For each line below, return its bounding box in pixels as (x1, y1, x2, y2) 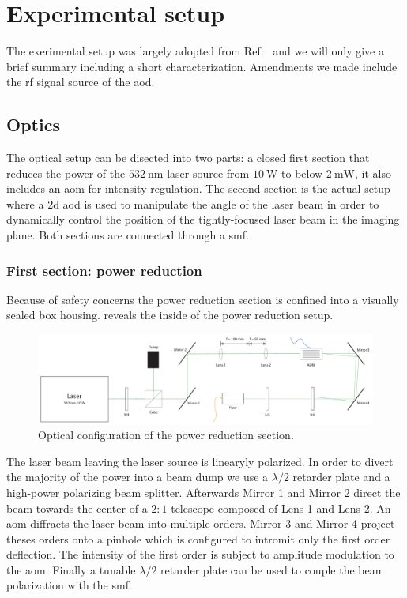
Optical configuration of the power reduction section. (38, 427, 294, 443)
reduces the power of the (6, 164, 126, 181)
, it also (355, 164, 391, 181)
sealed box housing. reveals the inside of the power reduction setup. (6, 307, 334, 323)
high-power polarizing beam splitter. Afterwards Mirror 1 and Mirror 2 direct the (6, 483, 401, 500)
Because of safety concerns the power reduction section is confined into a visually (6, 291, 399, 307)
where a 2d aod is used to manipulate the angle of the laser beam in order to (6, 195, 379, 212)
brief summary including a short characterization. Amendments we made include (6, 58, 398, 74)
